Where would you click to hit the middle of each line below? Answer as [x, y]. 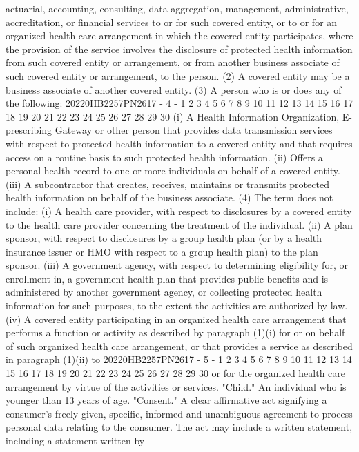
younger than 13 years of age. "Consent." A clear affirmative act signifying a [166, 400]
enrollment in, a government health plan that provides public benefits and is [167, 278]
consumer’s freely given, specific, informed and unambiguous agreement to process [179, 413]
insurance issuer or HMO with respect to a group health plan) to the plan [162, 251]
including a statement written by [75, 440]
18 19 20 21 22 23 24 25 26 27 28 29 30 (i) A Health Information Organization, [173, 116]
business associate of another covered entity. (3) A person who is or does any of [174, 89]
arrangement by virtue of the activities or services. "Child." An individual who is [176, 386]
